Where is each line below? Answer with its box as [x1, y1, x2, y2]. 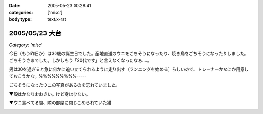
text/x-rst [47, 16, 66, 22]
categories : [9, 10, 33, 16]
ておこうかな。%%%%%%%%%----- [9, 73, 87, 79]
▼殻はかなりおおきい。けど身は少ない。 [9, 91, 91, 97]
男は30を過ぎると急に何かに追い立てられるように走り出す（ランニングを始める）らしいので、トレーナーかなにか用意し [9, 66, 249, 72]
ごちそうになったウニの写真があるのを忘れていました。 [9, 82, 120, 88]
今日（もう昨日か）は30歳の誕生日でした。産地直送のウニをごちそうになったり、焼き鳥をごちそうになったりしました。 [9, 51, 249, 57]
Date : [9, 3, 20, 8]
